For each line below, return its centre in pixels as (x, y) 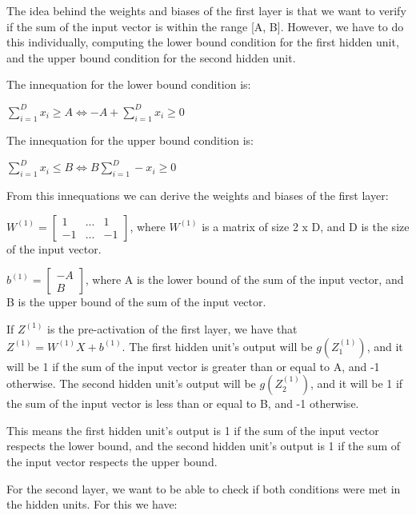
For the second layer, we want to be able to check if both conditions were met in (204, 488)
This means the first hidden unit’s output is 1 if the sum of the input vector (193, 430)
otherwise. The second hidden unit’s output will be (131, 383)
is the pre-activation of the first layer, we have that (172, 328)
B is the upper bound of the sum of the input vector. (136, 302)
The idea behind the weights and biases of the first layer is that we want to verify (206, 10)
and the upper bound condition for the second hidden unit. (151, 57)
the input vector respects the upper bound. (112, 461)
